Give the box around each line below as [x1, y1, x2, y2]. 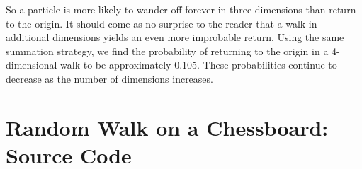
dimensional [6, 57, 57, 72]
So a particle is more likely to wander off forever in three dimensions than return [6, 2, 356, 16]
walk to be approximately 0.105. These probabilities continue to [60, 57, 337, 72]
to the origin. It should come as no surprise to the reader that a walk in [6, 16, 317, 30]
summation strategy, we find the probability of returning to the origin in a [6, 43, 329, 58]
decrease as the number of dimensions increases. [6, 71, 213, 86]
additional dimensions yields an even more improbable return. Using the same [6, 30, 344, 45]
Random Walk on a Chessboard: [6, 112, 329, 141]
